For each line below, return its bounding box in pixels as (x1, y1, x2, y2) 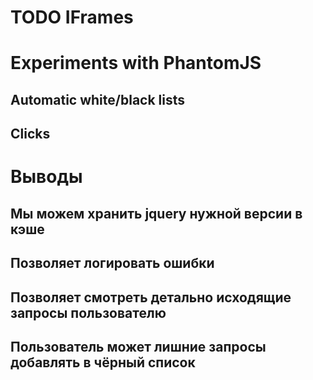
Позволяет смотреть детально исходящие (10, 289, 292, 306)
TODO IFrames (10, 6, 134, 29)
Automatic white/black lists (10, 91, 186, 108)
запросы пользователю (10, 304, 167, 321)
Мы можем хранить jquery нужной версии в (10, 205, 303, 222)
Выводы (10, 166, 83, 188)
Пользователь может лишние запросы (10, 338, 267, 355)
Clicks (10, 126, 51, 143)
